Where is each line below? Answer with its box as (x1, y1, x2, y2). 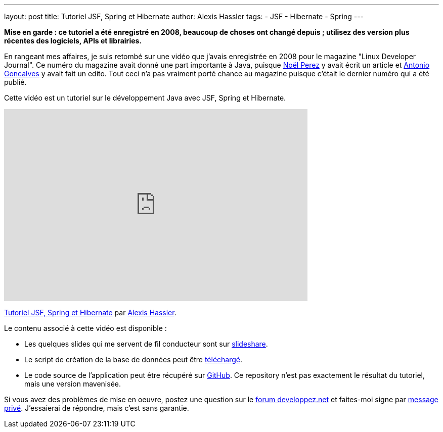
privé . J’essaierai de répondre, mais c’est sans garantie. (4, 404, 189, 412)
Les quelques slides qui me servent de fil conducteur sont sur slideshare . (24, 340, 268, 348)
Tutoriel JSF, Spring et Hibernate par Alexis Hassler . (4, 308, 176, 317)
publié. (4, 78, 27, 86)
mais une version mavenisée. (24, 379, 121, 388)
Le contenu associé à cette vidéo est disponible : (4, 324, 167, 332)
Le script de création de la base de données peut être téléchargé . (24, 355, 243, 364)
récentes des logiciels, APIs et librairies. (4, 36, 142, 45)
